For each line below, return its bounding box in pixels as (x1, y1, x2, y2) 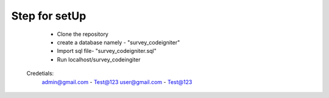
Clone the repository (57, 30, 109, 38)
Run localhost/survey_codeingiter (57, 55, 141, 63)
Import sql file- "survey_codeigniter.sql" (57, 47, 157, 55)
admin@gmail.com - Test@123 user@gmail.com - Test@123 (41, 78, 193, 85)
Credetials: (26, 70, 54, 77)
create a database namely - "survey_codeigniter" (57, 38, 180, 46)
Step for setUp (11, 9, 87, 23)
